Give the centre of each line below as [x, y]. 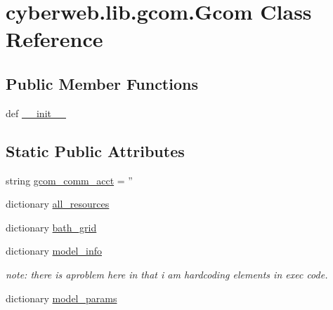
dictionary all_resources [58, 204]
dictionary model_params [61, 298]
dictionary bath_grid [51, 227]
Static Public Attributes [95, 150]
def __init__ [36, 113]
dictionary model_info [54, 251]
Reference [54, 39]
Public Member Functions [102, 83]
